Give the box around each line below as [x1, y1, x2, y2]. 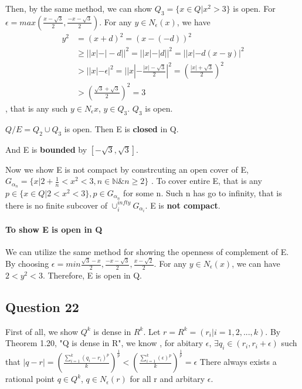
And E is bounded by [5, 143, 87, 155]
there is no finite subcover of [5, 199, 108, 211]
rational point [5, 373, 55, 385]
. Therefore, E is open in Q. [42, 269, 142, 281]
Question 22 [5, 297, 79, 316]
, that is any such [5, 102, 68, 114]
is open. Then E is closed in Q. [64, 122, 179, 135]
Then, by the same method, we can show [5, 2, 152, 14]
